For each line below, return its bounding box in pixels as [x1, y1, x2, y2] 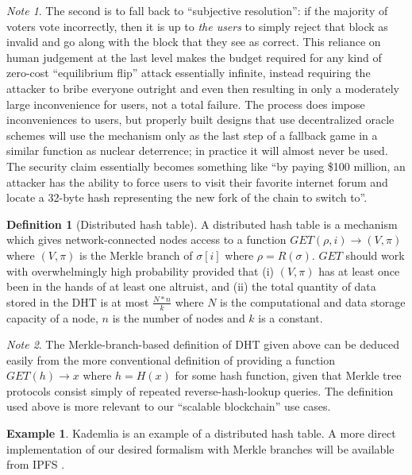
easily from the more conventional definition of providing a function [6, 351, 336, 368]
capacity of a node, [6, 309, 98, 326]
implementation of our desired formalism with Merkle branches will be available [6, 440, 395, 457]
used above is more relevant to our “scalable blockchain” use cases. [6, 398, 331, 415]
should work [345, 246, 405, 263]
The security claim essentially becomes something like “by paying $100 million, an [6, 157, 406, 174]
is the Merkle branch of [79, 246, 193, 263]
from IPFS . [6, 456, 65, 473]
